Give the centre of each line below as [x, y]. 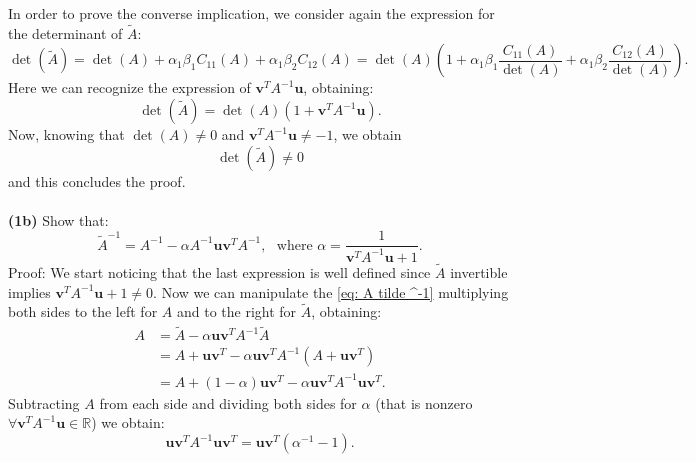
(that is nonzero [424, 402]
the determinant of [65, 32]
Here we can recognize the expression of [129, 87]
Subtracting [44, 402]
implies [29, 291]
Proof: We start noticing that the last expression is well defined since [219, 272]
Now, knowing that [66, 134]
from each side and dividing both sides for [228, 402]
